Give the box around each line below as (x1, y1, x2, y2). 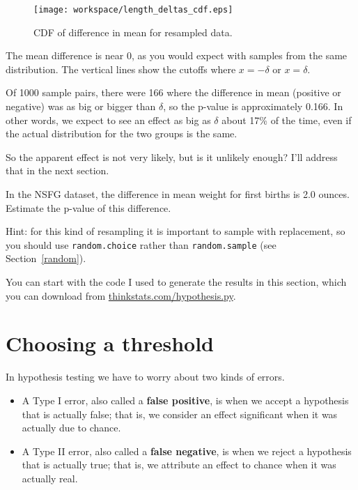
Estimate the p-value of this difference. (6, 200, 171, 215)
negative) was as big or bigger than (6, 99, 156, 114)
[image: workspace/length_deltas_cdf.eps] (33, 5, 233, 15)
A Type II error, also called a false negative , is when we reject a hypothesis (22, 443, 352, 458)
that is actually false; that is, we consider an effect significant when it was (22, 406, 338, 421)
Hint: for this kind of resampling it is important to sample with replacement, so (6, 224, 345, 238)
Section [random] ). (6, 251, 86, 266)
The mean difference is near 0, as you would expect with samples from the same (6, 48, 348, 63)
